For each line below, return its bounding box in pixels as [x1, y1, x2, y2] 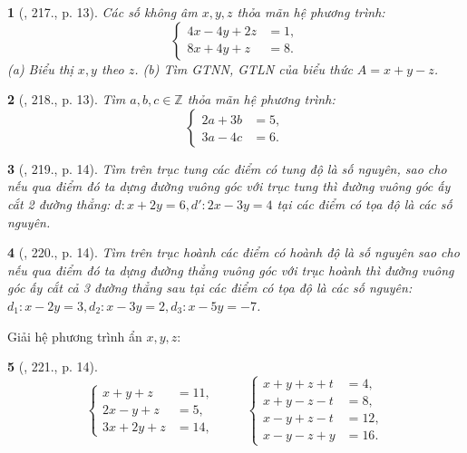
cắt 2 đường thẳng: [7, 194, 111, 213]
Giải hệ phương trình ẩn [7, 326, 142, 345]
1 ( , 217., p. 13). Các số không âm [7, 3, 198, 21]
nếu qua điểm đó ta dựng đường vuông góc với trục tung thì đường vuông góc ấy [7, 177, 451, 196]
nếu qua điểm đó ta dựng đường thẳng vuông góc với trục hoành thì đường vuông [7, 260, 454, 279]
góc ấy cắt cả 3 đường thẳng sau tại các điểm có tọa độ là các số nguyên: [7, 278, 413, 297]
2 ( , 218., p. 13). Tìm [7, 90, 126, 109]
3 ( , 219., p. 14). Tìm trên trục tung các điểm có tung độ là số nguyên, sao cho [7, 159, 447, 178]
